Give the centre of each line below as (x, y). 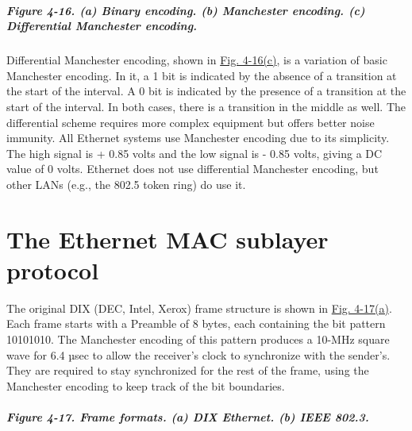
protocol (53, 269)
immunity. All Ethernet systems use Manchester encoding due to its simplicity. (198, 138)
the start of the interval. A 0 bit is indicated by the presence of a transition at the (206, 91)
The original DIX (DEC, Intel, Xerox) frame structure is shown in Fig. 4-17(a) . (199, 308)
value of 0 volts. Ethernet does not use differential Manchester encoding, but (193, 169)
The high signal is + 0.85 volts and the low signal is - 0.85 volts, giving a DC (194, 153)
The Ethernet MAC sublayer (167, 239)
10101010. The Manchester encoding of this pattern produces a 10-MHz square (198, 339)
